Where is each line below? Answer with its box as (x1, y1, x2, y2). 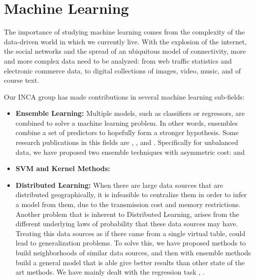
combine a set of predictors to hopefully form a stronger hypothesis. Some (15, 127, 239, 138)
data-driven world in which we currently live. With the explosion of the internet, (4, 36, 247, 46)
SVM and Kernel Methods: (15, 163, 110, 174)
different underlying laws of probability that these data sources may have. (15, 218, 238, 229)
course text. (4, 75, 39, 85)
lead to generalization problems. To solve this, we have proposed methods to (15, 238, 246, 248)
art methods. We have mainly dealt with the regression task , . (15, 267, 205, 277)
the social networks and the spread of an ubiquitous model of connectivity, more (4, 46, 246, 56)
